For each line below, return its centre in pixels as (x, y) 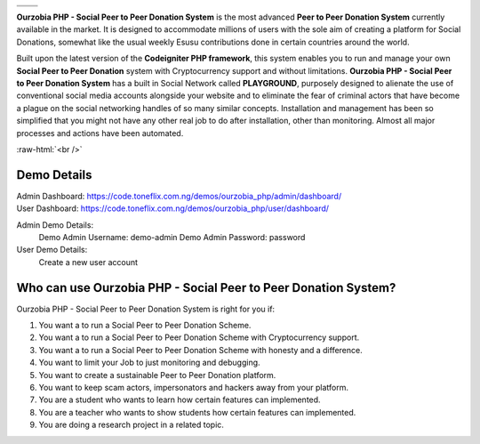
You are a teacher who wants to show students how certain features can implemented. (197, 412)
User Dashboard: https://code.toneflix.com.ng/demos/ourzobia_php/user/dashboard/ (172, 208)
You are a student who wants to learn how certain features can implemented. (180, 400)
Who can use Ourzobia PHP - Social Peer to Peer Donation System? (206, 288)
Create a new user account (88, 262)
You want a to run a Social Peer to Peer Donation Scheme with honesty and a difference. (201, 350)
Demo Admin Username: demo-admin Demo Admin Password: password (172, 237)
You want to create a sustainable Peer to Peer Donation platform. (157, 375)
